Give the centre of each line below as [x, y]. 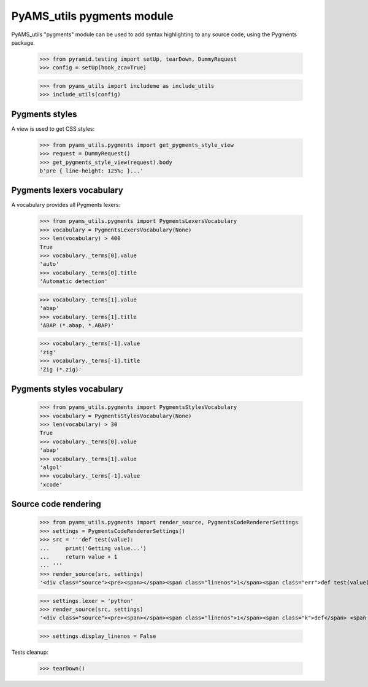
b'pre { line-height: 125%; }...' [91, 171]
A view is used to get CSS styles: [53, 128]
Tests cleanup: [30, 652]
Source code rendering [56, 504]
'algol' [51, 467]
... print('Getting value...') [93, 548]
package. [23, 42]
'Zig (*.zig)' [61, 369]
